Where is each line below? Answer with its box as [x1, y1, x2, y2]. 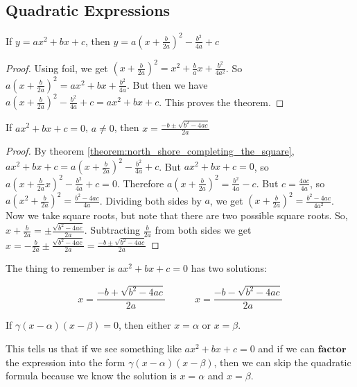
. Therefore [116, 175, 164, 190]
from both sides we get [155, 223, 252, 237]
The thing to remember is [6, 261, 115, 275]
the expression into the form [6, 354, 125, 369]
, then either [119, 318, 171, 332]
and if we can [258, 341, 315, 355]
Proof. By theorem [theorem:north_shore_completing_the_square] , [6, 144, 295, 158]
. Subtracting [84, 223, 140, 237]
